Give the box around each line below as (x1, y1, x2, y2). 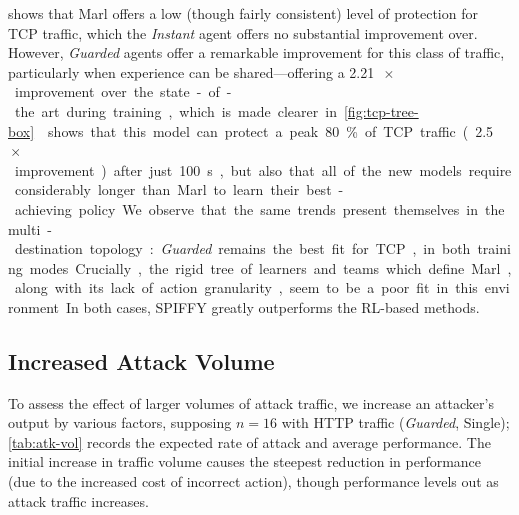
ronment (8, 296, 59, 317)
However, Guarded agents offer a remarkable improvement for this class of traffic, (8, 42, 505, 63)
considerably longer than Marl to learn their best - (14, 179, 344, 200)
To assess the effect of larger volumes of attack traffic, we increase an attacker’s (8, 392, 494, 413)
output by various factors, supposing (8, 412, 232, 433)
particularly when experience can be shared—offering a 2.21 (8, 61, 375, 82)
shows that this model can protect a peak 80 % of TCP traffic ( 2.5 (48, 120, 494, 141)
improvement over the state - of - (14, 81, 232, 102)
